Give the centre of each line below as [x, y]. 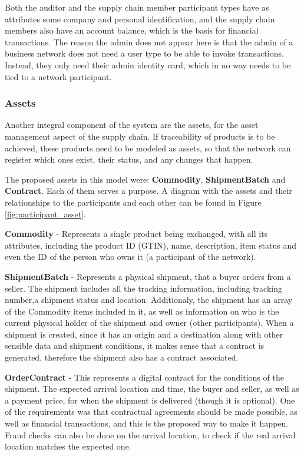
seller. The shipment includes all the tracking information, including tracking [143, 288]
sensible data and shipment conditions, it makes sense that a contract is [135, 346]
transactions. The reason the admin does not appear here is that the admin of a [149, 42]
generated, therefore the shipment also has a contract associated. [122, 357]
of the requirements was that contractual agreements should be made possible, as [151, 412]
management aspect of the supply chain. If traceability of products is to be [140, 136]
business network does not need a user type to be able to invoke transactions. [144, 53]
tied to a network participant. [58, 76]
